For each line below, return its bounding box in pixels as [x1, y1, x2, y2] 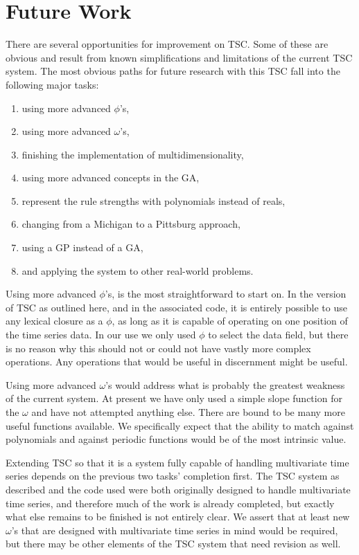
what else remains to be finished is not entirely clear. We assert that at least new [6, 509, 350, 524]
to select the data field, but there [208, 327, 349, 342]
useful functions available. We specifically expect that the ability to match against [6, 418, 354, 433]
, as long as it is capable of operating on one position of [112, 313, 348, 328]
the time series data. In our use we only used [6, 327, 196, 342]
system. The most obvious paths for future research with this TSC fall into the [6, 64, 340, 78]
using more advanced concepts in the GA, [21, 170, 200, 185]
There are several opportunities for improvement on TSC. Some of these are [6, 37, 329, 51]
